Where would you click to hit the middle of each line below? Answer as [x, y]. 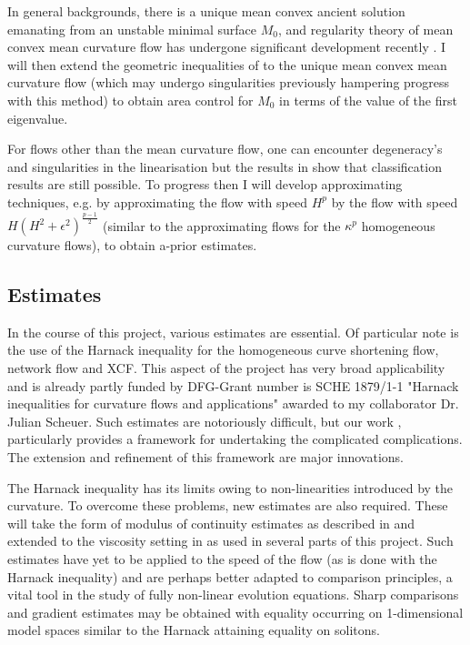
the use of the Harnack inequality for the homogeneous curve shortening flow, [223, 350]
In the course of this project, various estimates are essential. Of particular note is [233, 332]
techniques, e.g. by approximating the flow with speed [157, 202]
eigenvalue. [38, 118]
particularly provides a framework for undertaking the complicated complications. [235, 439]
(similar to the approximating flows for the [221, 225]
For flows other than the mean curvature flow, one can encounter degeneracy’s [225, 149]
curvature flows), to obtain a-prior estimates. [132, 245]
